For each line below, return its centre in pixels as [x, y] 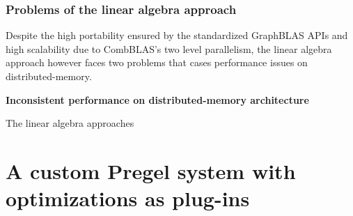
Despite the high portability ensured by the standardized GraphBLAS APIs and [177, 35]
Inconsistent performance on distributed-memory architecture [157, 99]
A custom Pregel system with [151, 170]
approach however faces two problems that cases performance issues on [157, 62]
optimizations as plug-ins [128, 198]
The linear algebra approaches [70, 123]
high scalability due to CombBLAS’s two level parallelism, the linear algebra [169, 48]
